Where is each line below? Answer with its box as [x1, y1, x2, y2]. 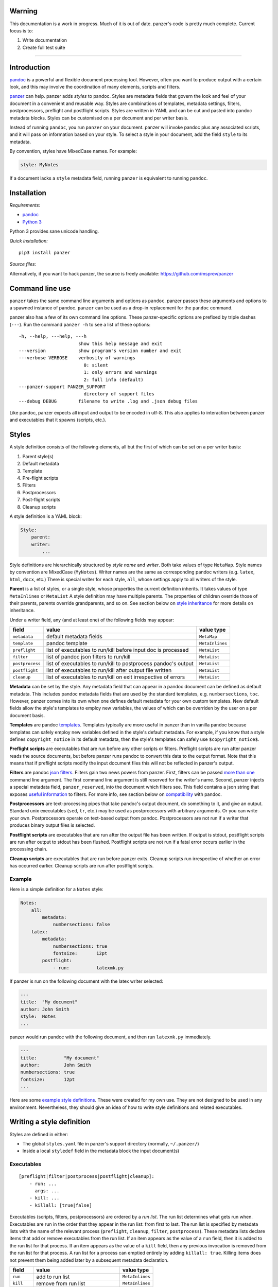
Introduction [9, 63, 50, 72]
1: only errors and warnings [83, 370, 157, 375]
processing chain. [9, 846, 47, 852]
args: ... [34, 1188, 60, 1194]
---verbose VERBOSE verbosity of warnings [19, 355, 136, 361]
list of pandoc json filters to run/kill [46, 653, 131, 660]
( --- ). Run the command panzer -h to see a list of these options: [9, 321, 151, 327]
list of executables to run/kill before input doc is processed [46, 647, 189, 654]
